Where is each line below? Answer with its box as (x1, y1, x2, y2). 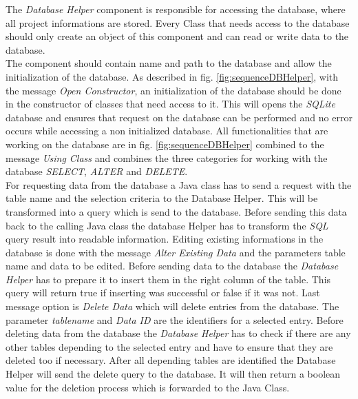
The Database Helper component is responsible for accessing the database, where (6, 2, 346, 16)
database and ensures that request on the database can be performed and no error (6, 110, 352, 124)
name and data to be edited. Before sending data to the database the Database (6, 258, 339, 273)
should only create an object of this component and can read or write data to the (6, 29, 349, 43)
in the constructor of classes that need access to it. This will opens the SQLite (6, 96, 335, 111)
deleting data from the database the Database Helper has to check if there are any (6, 326, 351, 340)
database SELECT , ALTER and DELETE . (6, 164, 188, 178)
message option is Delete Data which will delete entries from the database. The (6, 299, 339, 314)
